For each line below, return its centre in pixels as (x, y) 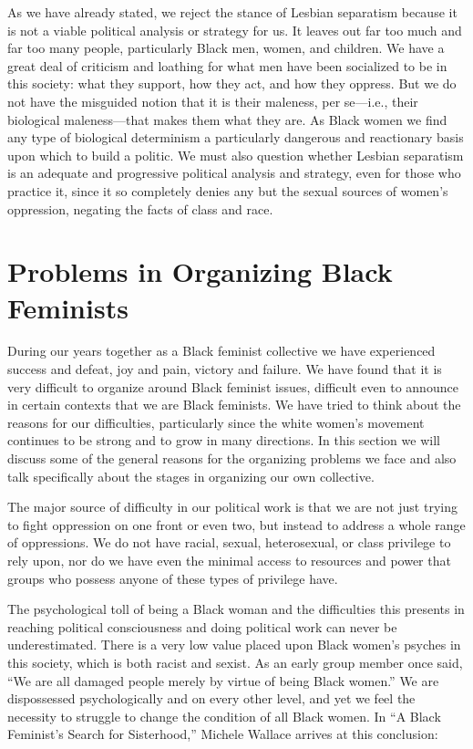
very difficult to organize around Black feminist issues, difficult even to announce (233, 386)
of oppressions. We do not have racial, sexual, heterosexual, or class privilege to (229, 542)
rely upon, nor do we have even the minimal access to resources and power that (229, 560)
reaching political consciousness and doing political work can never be (202, 626)
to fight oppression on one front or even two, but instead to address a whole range (236, 524)
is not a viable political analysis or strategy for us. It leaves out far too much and (235, 30)
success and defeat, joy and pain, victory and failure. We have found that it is (225, 369)
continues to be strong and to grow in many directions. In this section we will (224, 440)
